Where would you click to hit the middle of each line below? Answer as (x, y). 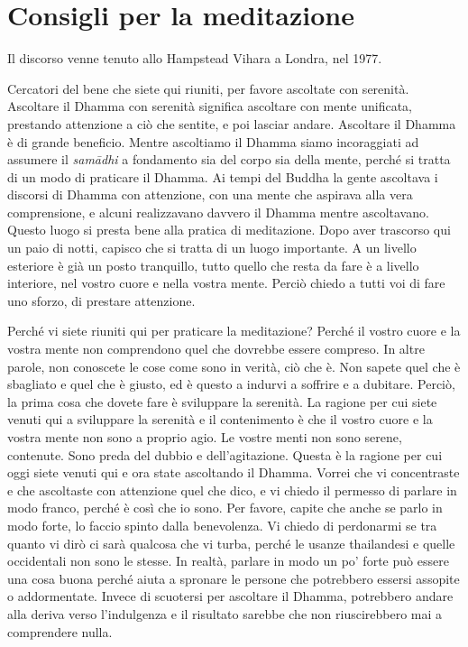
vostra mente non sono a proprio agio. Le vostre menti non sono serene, (205, 437)
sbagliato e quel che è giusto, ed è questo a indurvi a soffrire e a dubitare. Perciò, (231, 384)
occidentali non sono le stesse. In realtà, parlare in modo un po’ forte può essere (228, 561)
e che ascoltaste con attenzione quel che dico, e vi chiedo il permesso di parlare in (232, 490)
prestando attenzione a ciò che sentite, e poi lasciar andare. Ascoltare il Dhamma (232, 123)
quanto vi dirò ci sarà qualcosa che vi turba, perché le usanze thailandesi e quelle (231, 543)
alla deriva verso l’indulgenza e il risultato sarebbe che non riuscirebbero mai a (225, 613)
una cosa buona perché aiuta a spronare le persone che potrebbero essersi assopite (234, 578)
